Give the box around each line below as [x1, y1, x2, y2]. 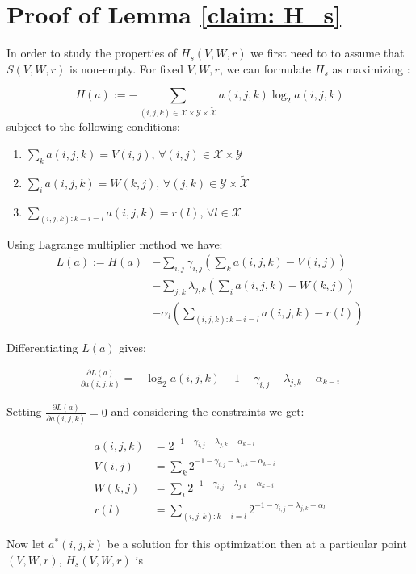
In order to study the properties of [6, 44, 178, 61]
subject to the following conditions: [6, 118, 180, 135]
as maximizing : [332, 60, 410, 77]
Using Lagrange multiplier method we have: [6, 235, 223, 252]
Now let [6, 535, 45, 552]
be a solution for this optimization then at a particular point [107, 535, 408, 552]
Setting [6, 403, 42, 420]
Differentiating [6, 338, 78, 355]
